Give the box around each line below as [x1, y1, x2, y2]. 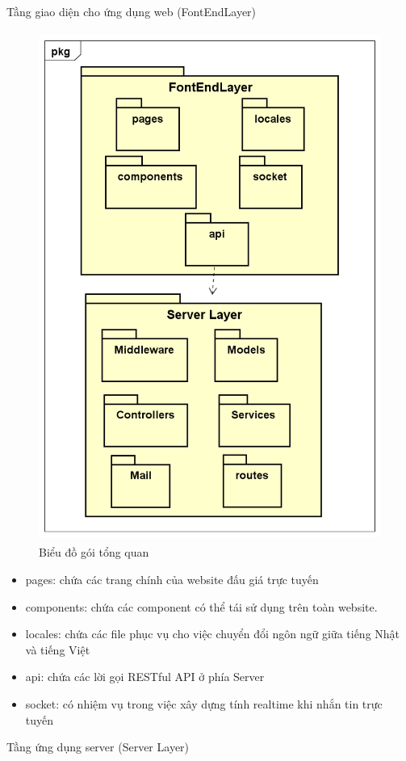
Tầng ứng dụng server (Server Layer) [6, 738, 190, 755]
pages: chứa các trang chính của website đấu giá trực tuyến [25, 570, 319, 587]
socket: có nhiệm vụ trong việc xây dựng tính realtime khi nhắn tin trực [25, 695, 383, 712]
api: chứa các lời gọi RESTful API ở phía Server [25, 668, 265, 685]
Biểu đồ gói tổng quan [39, 544, 149, 561]
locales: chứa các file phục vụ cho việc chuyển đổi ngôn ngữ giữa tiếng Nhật [25, 625, 400, 642]
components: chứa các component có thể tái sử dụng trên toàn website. [25, 598, 378, 615]
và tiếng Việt [25, 641, 90, 658]
